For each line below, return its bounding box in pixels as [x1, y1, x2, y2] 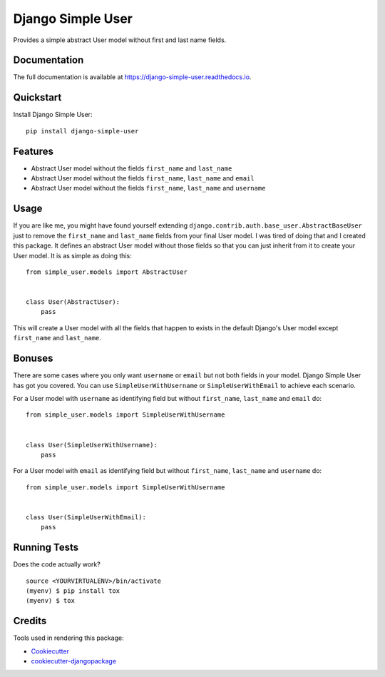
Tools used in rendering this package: [13, 633, 124, 642]
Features [13, 145, 53, 157]
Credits [13, 615, 47, 627]
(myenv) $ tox [26, 596, 75, 605]
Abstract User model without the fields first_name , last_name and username [31, 184, 266, 193]
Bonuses [13, 352, 53, 365]
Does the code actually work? [13, 560, 101, 569]
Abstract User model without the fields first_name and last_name [31, 164, 232, 173]
